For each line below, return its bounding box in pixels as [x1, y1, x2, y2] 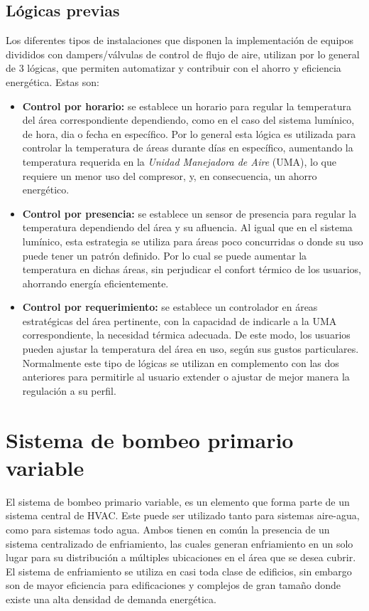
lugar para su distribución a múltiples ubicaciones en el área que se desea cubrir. [6, 550, 356, 565]
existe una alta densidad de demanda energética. [6, 591, 216, 606]
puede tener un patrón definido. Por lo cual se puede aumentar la [22, 248, 307, 262]
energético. [22, 182, 70, 197]
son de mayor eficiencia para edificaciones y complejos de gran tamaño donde [6, 578, 341, 593]
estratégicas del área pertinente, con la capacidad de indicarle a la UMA [22, 313, 337, 328]
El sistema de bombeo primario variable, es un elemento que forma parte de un [6, 494, 350, 509]
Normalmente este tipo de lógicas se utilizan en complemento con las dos [22, 355, 339, 370]
